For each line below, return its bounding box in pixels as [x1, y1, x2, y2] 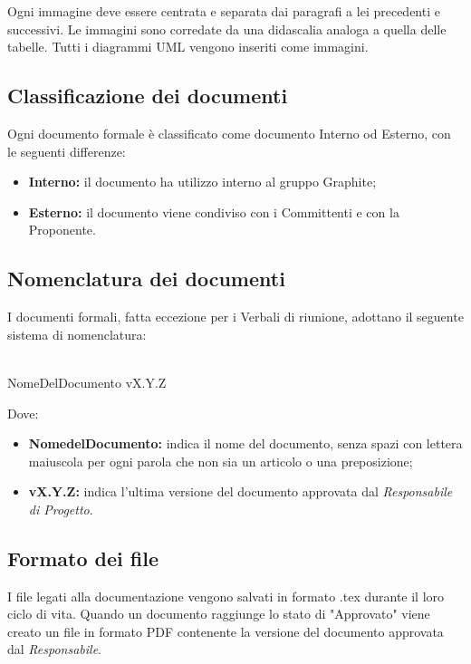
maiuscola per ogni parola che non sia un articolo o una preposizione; [28, 451, 413, 470]
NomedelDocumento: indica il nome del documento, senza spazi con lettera [28, 434, 463, 453]
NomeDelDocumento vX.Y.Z [7, 372, 167, 391]
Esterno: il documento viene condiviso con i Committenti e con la [28, 202, 399, 221]
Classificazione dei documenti [7, 82, 288, 110]
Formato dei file [7, 544, 159, 572]
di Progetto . [28, 499, 93, 518]
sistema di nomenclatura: [7, 324, 147, 343]
